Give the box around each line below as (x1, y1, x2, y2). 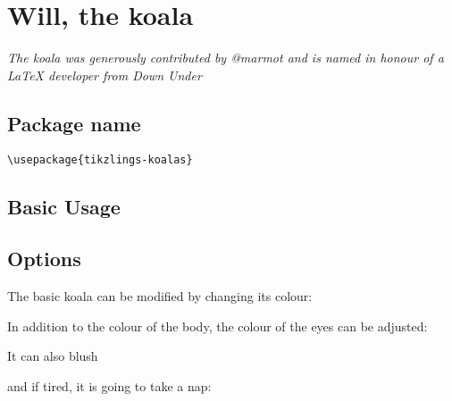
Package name (7, 109, 141, 137)
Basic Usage (7, 192, 121, 220)
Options (7, 245, 81, 272)
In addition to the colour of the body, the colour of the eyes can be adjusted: (7, 316, 428, 335)
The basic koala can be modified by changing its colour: (7, 287, 313, 305)
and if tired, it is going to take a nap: (7, 376, 212, 395)
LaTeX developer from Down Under (7, 65, 202, 84)
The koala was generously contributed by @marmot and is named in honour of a (7, 48, 444, 67)
